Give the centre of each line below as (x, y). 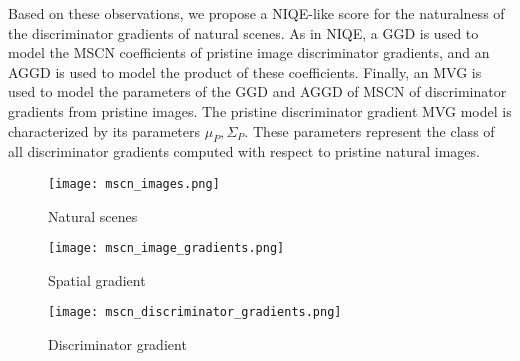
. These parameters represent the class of (369, 130)
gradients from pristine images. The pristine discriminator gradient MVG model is (260, 110)
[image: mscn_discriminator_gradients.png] (195, 312)
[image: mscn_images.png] (134, 183)
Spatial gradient (97, 279)
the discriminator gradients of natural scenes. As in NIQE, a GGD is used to (243, 32)
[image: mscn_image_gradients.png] (166, 248)
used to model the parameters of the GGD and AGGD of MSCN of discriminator (257, 91)
